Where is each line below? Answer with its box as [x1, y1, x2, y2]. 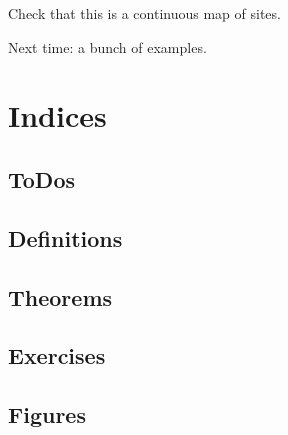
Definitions [8, 222, 123, 253]
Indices [8, 95, 107, 136]
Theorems [8, 281, 113, 312]
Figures [8, 399, 86, 430]
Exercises [8, 340, 106, 371]
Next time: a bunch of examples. [8, 36, 207, 57]
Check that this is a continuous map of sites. [8, 3, 281, 23]
